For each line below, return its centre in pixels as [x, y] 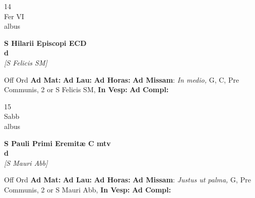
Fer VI [14, 16]
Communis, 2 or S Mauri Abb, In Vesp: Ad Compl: [88, 189]
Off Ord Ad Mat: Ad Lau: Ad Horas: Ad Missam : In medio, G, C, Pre [122, 79]
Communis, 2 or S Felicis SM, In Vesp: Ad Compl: [86, 89]
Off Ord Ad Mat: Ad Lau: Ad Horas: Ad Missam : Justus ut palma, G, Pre [127, 180]
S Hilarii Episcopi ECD [45, 43]
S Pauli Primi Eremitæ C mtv [57, 143]
